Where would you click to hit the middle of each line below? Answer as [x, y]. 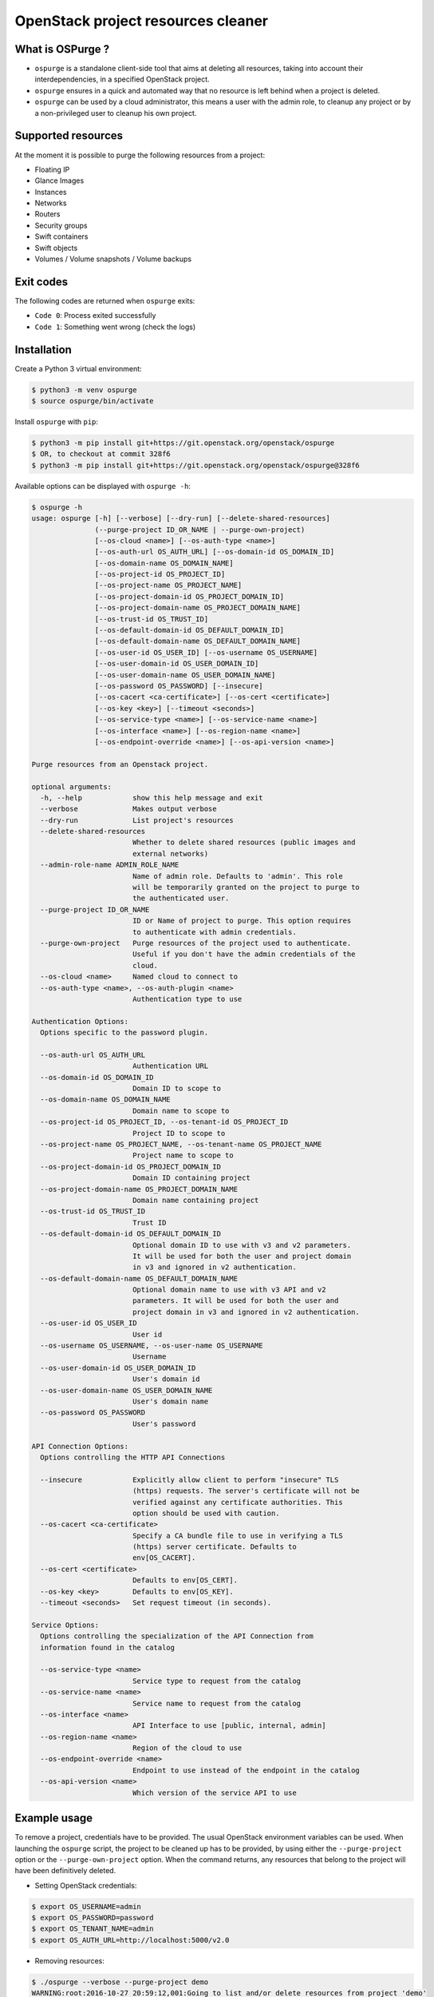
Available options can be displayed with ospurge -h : [103, 486]
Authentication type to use [187, 999]
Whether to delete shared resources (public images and [244, 842]
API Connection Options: [80, 1446]
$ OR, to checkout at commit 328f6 [101, 454]
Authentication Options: [80, 1021]
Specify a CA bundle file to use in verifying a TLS [237, 1535]
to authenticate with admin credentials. [214, 932]
